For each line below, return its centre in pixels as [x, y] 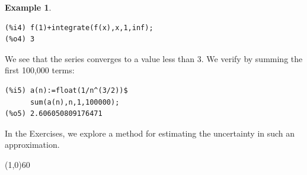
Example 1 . [28, 7]
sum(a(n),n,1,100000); [75, 102]
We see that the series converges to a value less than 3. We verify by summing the [154, 58]
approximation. [32, 145]
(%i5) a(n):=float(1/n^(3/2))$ [66, 90]
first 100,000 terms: [40, 70]
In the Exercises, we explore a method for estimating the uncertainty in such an [150, 133]
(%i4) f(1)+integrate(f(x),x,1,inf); [79, 27]
